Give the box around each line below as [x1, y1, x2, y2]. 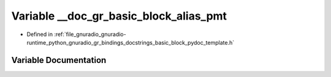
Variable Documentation [11, 55, 107, 65]
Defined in [26, 31, 53, 38]
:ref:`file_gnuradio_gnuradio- [54, 31, 126, 38]
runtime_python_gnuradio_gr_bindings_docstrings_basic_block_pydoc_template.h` [26, 38, 235, 46]
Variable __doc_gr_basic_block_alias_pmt [11, 9, 227, 23]
